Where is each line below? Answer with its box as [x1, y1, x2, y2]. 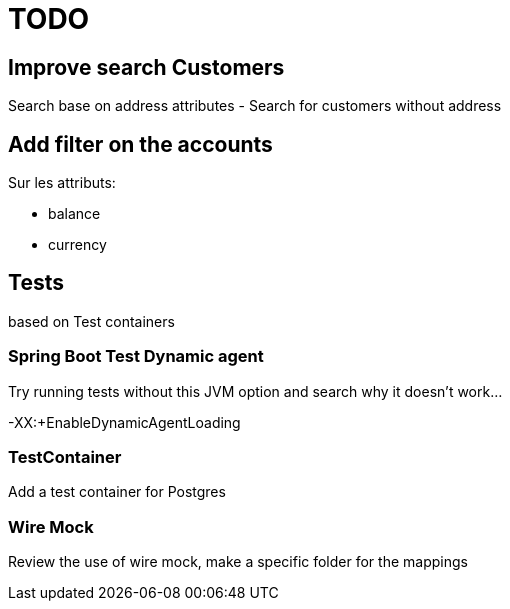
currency [48, 236, 107, 254]
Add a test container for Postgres [8, 483, 226, 501]
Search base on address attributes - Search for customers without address [8, 97, 502, 115]
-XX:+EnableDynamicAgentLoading [8, 413, 241, 431]
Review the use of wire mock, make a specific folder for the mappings [8, 553, 468, 571]
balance [48, 205, 101, 223]
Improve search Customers [8, 54, 285, 80]
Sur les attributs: [8, 174, 116, 192]
